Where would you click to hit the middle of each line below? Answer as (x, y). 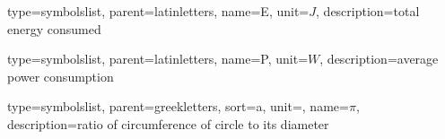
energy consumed (54, 28)
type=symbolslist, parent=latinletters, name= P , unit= (158, 59)
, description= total (368, 11)
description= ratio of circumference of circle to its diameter (168, 123)
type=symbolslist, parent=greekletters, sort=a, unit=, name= (178, 106)
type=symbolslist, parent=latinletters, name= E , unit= (158, 11)
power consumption (61, 76)
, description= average (379, 59)
